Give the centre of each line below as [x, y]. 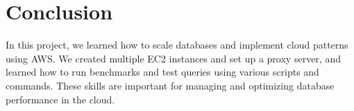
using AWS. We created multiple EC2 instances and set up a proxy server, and [173, 58]
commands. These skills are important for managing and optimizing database [170, 85]
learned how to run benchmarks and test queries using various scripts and [162, 72]
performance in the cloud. [60, 99]
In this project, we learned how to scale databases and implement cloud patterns [177, 45]
